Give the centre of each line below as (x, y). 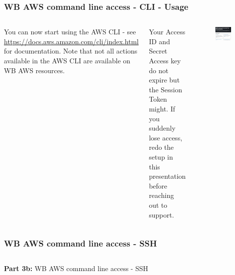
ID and (160, 41)
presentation (167, 176)
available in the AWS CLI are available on (67, 60)
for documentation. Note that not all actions (71, 51)
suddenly (162, 128)
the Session (166, 89)
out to (158, 205)
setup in (161, 156)
